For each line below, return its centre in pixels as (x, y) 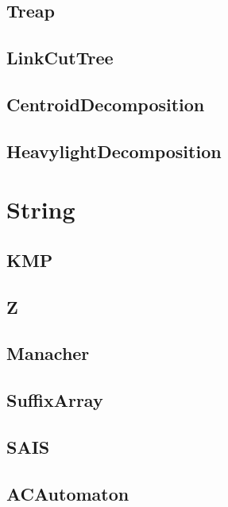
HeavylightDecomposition (114, 151)
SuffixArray (55, 400)
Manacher (48, 353)
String (41, 209)
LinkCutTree (60, 58)
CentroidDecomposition (106, 104)
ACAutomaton (68, 493)
